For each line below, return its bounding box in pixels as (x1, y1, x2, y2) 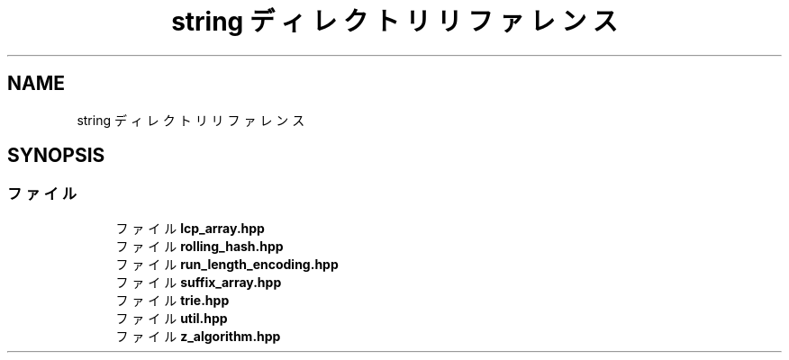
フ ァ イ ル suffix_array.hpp (115, 274, 282, 290)
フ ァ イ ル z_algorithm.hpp (115, 328, 281, 344)
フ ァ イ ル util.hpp (115, 310, 228, 326)
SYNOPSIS (7, 144, 105, 167)
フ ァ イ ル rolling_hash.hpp (115, 238, 284, 254)
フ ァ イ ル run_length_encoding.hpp (115, 256, 339, 272)
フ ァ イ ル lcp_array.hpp (115, 220, 265, 236)
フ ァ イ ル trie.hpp (115, 292, 230, 308)
